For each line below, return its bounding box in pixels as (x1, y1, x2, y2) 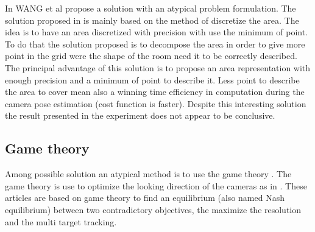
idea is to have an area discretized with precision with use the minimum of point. (5, 26, 308, 38)
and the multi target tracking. (5, 215, 117, 228)
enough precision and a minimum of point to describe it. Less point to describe (5, 73, 300, 86)
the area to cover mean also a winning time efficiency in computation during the (5, 85, 305, 98)
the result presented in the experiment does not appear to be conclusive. (5, 109, 275, 122)
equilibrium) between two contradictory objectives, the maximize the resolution (5, 203, 302, 216)
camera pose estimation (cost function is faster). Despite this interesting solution (5, 97, 306, 110)
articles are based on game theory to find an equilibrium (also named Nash (5, 191, 285, 204)
